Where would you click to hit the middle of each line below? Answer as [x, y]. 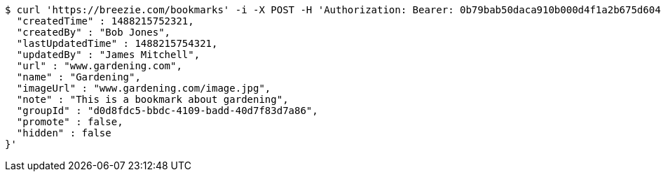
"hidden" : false [64, 133]
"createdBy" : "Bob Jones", [94, 32]
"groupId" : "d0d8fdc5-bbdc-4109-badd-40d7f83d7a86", [167, 111]
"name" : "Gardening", [79, 77]
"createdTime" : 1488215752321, [105, 21]
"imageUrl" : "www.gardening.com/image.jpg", [144, 88]
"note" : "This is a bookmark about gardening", [152, 99]
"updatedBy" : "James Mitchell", [108, 55]
